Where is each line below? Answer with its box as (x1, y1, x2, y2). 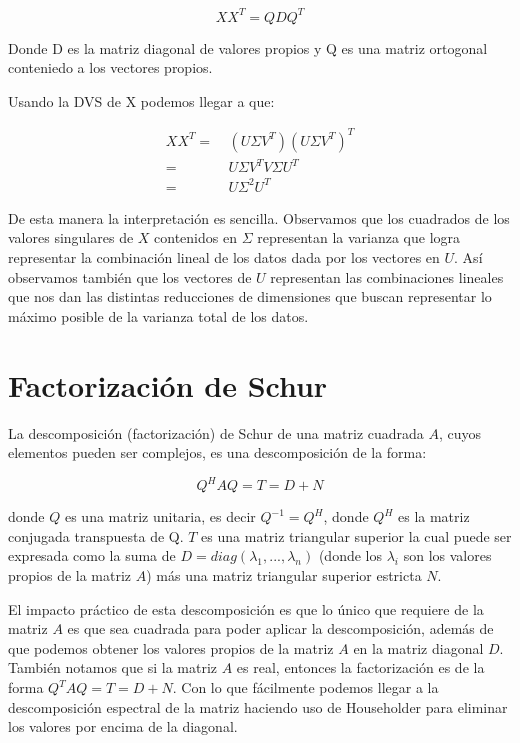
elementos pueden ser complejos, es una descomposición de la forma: (8, 442, 427, 463)
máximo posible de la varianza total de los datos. (8, 305, 309, 326)
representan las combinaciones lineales (270, 266, 504, 287)
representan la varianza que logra (257, 227, 461, 248)
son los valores (403, 545, 492, 566)
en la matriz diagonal (353, 637, 484, 658)
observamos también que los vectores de (8, 266, 252, 287)
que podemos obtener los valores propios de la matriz (8, 637, 334, 658)
